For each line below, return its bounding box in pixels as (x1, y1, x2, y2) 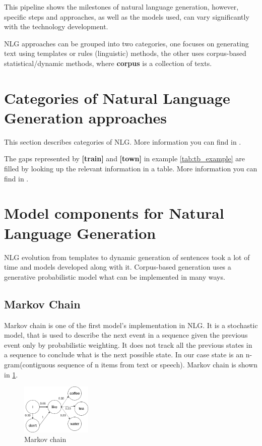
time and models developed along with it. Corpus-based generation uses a (4, 262, 231, 272)
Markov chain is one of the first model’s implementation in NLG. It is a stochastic (4, 320, 258, 330)
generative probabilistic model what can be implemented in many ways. (4, 271, 225, 282)
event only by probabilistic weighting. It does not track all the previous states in (4, 339, 252, 350)
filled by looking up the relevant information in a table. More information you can (4, 163, 257, 174)
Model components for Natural (4, 203, 224, 223)
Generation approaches (4, 107, 167, 128)
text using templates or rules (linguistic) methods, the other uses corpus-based (4, 48, 246, 58)
